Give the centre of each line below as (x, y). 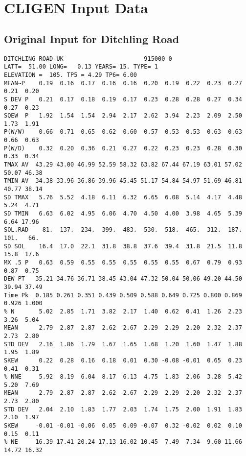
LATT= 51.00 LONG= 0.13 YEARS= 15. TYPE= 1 (81, 67)
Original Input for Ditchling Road (92, 38)
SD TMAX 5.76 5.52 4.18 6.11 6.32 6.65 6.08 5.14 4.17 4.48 (123, 197)
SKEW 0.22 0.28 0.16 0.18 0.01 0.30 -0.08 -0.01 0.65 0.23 (123, 360)
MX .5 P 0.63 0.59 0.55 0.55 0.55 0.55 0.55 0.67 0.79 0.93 (123, 262)
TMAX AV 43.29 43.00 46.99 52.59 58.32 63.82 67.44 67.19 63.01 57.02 (123, 165)
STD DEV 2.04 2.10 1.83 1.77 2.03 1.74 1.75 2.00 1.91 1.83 (123, 409)
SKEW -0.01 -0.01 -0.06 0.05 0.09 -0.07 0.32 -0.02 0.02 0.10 (123, 426)
